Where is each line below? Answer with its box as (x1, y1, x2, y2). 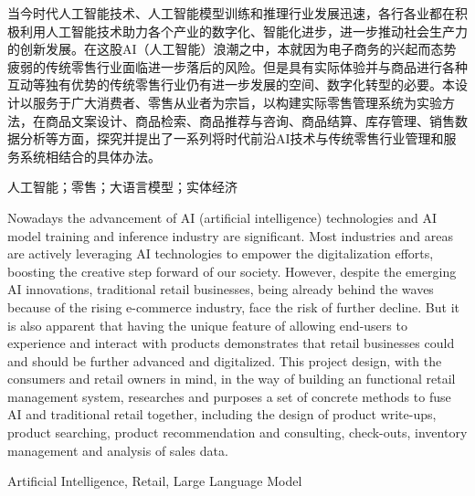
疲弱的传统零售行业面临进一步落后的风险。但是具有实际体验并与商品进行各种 (7, 57, 468, 76)
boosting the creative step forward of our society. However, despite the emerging (7, 261, 457, 280)
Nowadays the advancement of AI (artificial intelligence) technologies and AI (7, 207, 437, 227)
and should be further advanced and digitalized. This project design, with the (7, 351, 442, 370)
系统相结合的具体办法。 (19, 146, 161, 165)
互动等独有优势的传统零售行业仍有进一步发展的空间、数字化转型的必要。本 (7, 75, 455, 94)
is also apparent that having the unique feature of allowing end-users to (7, 315, 407, 334)
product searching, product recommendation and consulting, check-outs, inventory (7, 423, 468, 442)
